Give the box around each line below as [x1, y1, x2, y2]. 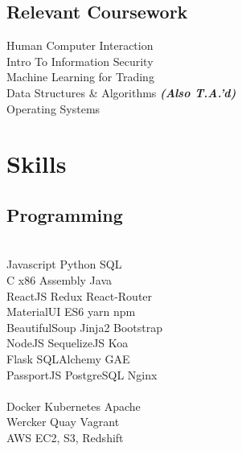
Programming [6, 202, 123, 227]
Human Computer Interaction [6, 37, 154, 54]
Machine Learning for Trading [6, 68, 154, 85]
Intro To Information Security [6, 52, 154, 69]
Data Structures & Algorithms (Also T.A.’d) [6, 84, 236, 100]
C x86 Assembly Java [6, 271, 112, 288]
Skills [6, 147, 67, 180]
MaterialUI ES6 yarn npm [6, 303, 136, 320]
